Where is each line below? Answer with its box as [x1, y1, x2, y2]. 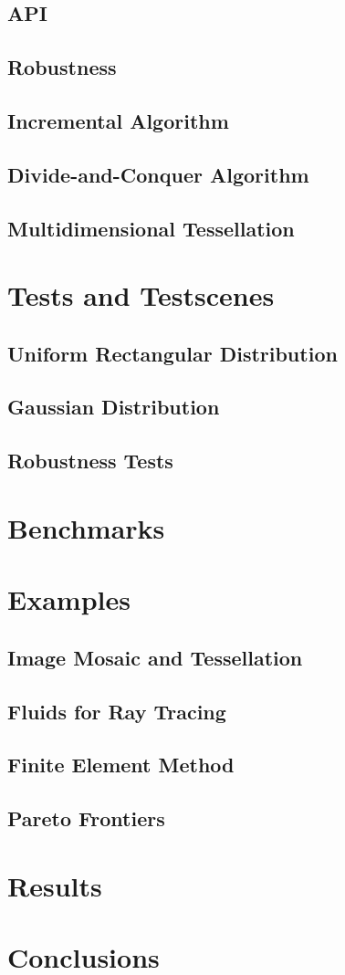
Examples [7, 581, 131, 618]
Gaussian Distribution [7, 393, 220, 421]
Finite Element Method [7, 750, 235, 779]
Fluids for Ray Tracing [7, 697, 226, 725]
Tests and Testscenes [7, 277, 275, 314]
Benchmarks [7, 508, 165, 546]
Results [7, 866, 102, 904]
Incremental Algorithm [7, 106, 229, 134]
